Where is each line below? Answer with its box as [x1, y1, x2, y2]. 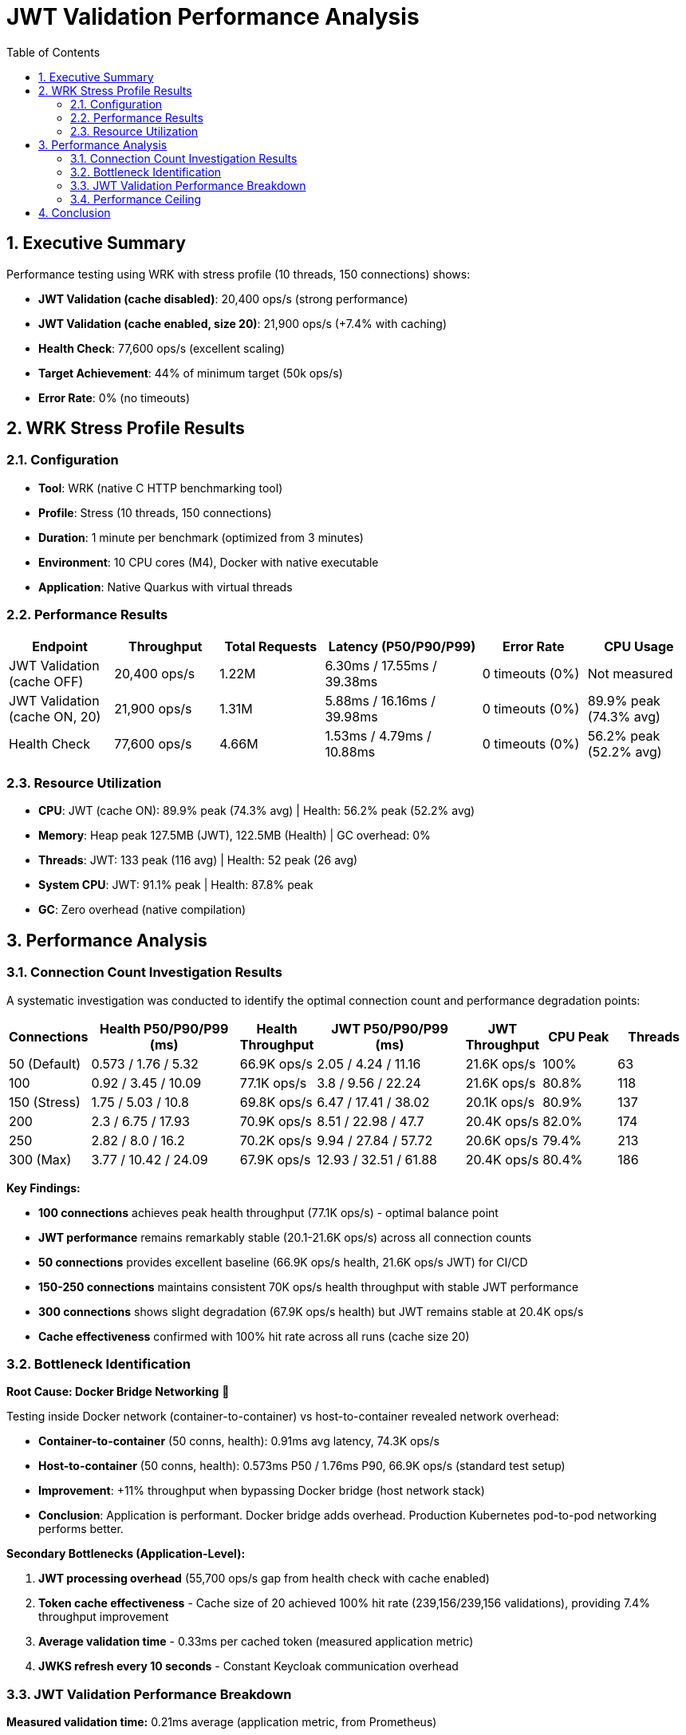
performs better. [38, 1522, 124, 1536]
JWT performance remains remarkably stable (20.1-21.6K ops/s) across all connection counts [38, 1230, 532, 1244]
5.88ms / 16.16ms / [325, 692, 436, 709]
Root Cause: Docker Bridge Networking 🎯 [6, 1385, 230, 1399]
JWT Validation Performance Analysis [6, 3, 420, 30]
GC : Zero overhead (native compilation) [38, 903, 246, 917]
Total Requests [224, 638, 317, 654]
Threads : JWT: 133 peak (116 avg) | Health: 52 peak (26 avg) [38, 853, 358, 867]
